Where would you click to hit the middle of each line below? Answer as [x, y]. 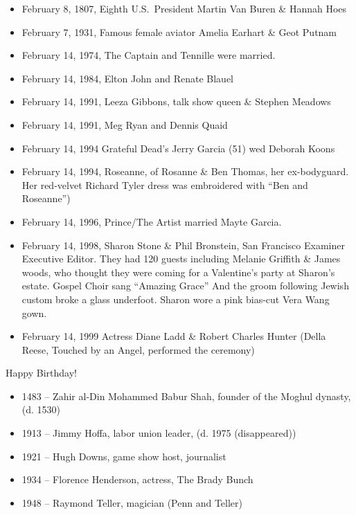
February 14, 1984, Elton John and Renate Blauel [127, 78]
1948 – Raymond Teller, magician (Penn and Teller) [132, 502]
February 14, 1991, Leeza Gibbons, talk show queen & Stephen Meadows [176, 101]
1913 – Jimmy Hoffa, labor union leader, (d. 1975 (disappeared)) [159, 433]
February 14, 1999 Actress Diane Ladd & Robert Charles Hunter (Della [174, 336]
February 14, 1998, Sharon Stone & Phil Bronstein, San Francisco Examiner [183, 245]
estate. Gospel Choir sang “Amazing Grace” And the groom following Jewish [185, 286]
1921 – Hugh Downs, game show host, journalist [124, 456]
